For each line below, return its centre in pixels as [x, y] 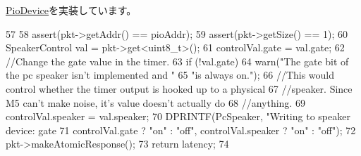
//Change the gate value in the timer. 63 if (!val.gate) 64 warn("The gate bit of [177, 61]
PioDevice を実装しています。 [71, 10]
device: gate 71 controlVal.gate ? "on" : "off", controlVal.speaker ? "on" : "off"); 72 [181, 130]
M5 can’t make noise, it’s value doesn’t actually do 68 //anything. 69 [155, 102]
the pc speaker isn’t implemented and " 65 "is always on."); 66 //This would [170, 75]
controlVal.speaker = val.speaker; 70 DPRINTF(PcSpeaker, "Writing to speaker [178, 116]
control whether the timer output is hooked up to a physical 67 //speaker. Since [179, 88]
